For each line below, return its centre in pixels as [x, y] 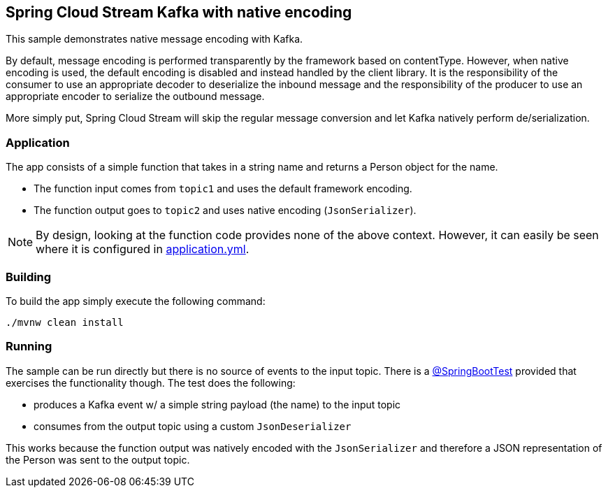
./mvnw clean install [65, 322]
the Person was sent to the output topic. [98, 459]
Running [29, 346]
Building [29, 277]
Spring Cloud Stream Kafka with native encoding [179, 12]
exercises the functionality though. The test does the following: [151, 383]
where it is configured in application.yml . [143, 249]
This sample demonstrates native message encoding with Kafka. [154, 39]
